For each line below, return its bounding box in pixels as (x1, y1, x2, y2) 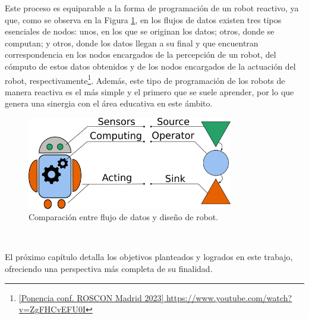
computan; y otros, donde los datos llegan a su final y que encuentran (5, 36, 258, 49)
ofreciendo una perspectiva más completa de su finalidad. (5, 262, 213, 275)
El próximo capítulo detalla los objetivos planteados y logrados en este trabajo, (5, 251, 293, 263)
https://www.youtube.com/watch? (166, 291, 292, 304)
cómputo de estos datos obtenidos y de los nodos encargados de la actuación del (5, 60, 296, 72)
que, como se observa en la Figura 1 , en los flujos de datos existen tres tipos (5, 13, 282, 26)
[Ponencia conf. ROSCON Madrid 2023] (18, 291, 164, 304)
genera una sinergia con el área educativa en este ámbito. (5, 97, 213, 110)
